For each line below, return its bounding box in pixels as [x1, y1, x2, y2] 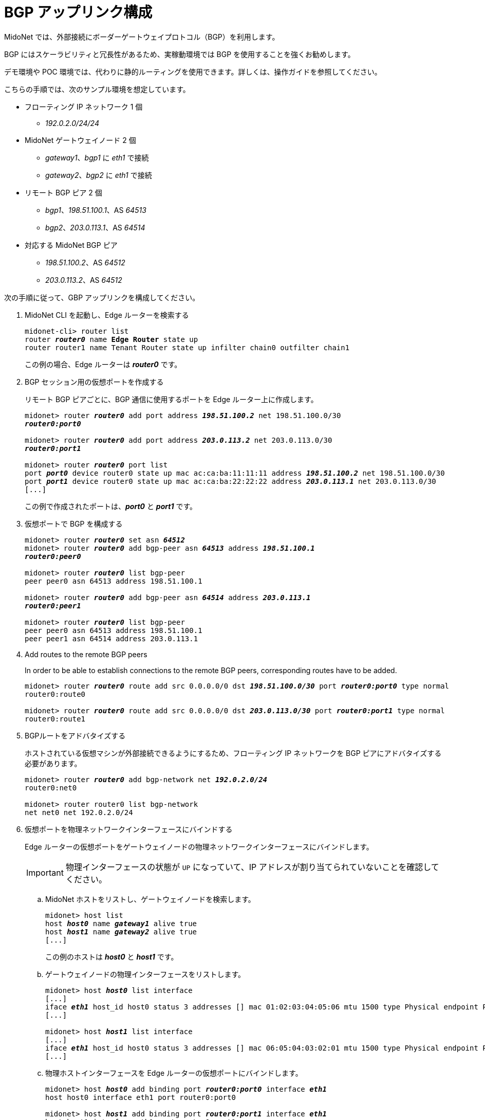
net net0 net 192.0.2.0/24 [25, 808, 133, 817]
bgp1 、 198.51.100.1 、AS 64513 [45, 205, 146, 214]
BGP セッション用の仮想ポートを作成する [25, 377, 164, 386]
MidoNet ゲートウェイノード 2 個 [25, 135, 136, 144]
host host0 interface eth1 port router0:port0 [45, 1093, 236, 1101]
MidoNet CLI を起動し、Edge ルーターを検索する [25, 310, 189, 319]
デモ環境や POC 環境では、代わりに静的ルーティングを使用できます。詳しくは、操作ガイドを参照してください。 [4, 67, 382, 76]
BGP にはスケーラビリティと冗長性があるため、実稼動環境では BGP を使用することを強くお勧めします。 [4, 49, 355, 59]
